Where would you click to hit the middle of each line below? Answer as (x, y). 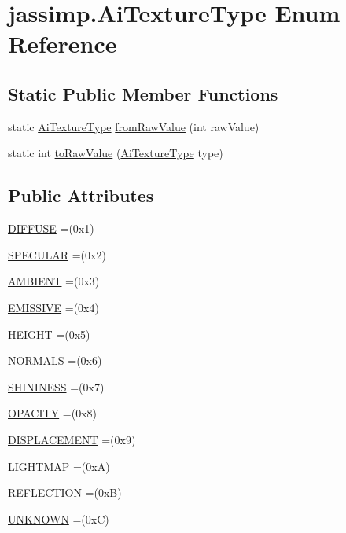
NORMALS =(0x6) (55, 360)
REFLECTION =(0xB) (65, 493)
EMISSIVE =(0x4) (53, 307)
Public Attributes (81, 195)
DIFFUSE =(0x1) (51, 228)
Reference (63, 44)
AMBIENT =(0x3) (54, 281)
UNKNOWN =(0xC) (59, 518)
